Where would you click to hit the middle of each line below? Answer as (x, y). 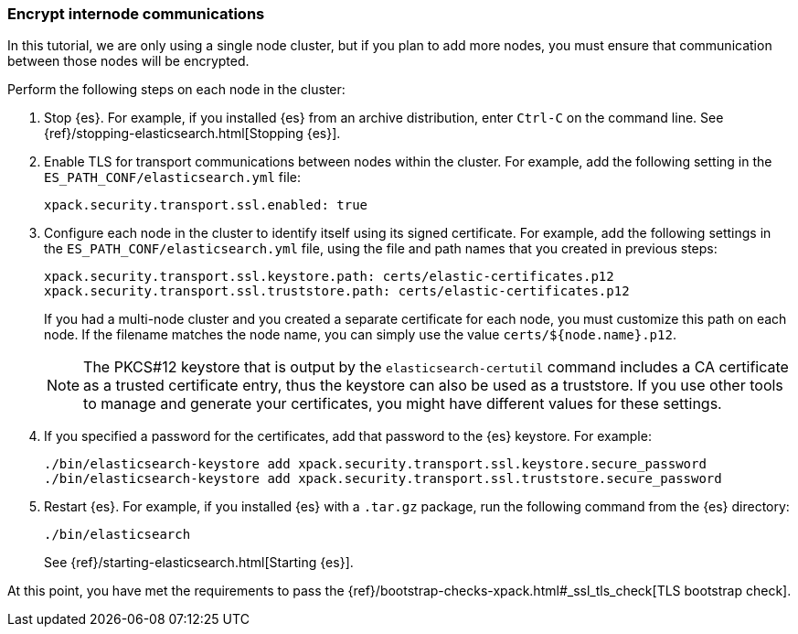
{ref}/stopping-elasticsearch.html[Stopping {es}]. (192, 134)
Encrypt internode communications (136, 14)
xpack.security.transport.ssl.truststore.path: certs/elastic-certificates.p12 (337, 291)
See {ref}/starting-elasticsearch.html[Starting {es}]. (199, 563)
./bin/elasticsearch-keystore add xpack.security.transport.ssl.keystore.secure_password (375, 464)
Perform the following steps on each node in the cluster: (176, 90)
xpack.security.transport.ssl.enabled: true (206, 205)
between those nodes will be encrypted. (128, 61)
